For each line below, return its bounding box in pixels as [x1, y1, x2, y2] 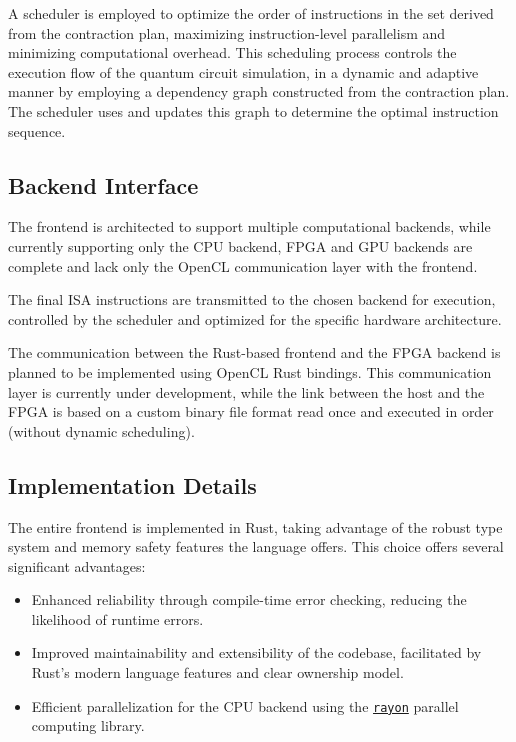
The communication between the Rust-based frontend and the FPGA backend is [8, 342, 501, 363]
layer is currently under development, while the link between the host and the [8, 381, 485, 402]
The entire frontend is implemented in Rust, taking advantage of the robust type [8, 516, 503, 537]
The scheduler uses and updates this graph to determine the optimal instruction [8, 100, 499, 121]
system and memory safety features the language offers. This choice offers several [8, 536, 504, 557]
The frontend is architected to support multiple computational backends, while [8, 216, 491, 237]
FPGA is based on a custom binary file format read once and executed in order [8, 401, 494, 422]
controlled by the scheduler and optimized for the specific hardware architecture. [8, 308, 502, 329]
